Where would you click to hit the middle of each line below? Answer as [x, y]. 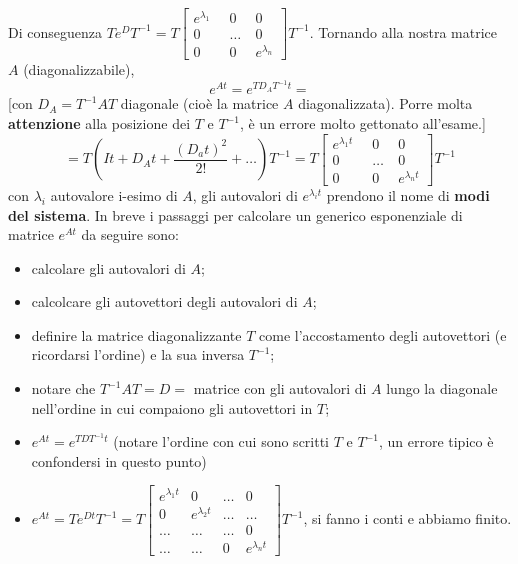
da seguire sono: [130, 234]
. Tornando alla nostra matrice [403, 31]
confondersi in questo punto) [119, 460]
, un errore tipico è [436, 441]
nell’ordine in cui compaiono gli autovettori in [172, 407]
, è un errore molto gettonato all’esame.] [362, 123]
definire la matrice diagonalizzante [136, 334]
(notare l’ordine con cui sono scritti [221, 441]
